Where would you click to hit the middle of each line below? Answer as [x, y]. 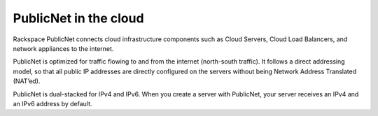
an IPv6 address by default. [52, 103]
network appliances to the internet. [63, 48]
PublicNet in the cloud [78, 18]
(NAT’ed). [27, 81]
